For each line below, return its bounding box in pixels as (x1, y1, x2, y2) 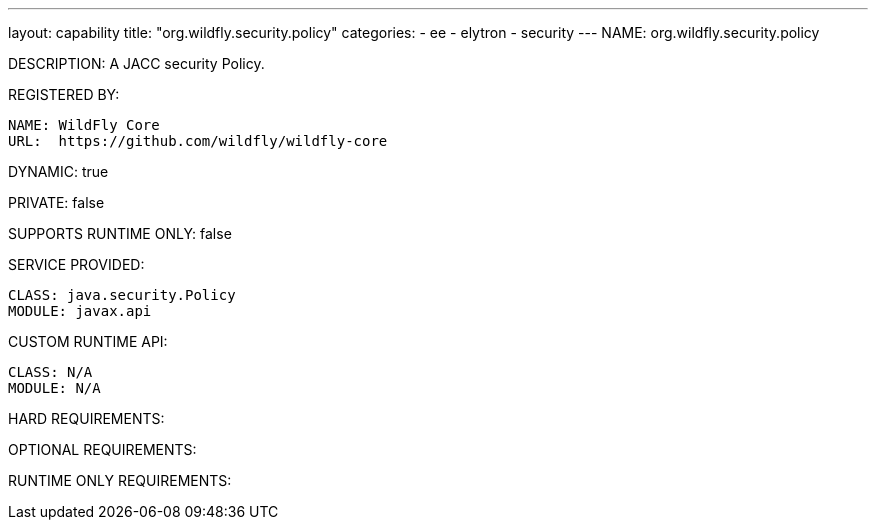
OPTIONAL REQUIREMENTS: (8, 441, 197, 458)
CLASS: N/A (8, 364, 93, 380)
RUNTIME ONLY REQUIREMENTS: (8, 472, 232, 489)
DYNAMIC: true (8, 163, 109, 180)
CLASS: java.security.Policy (8, 287, 236, 303)
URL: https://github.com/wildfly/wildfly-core (8, 133, 388, 149)
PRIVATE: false (8, 194, 105, 211)
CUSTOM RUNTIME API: (8, 333, 168, 350)
